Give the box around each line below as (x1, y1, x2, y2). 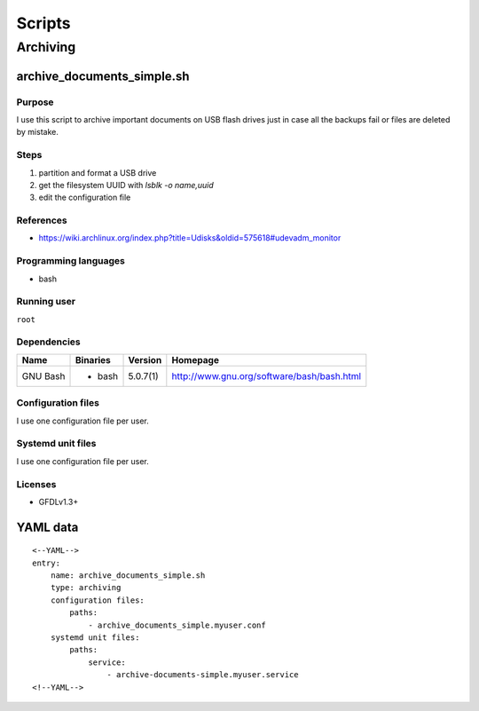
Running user (16, 296, 75, 308)
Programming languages (16, 255, 126, 267)
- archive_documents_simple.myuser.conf (88, 620, 266, 630)
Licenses (16, 478, 57, 490)
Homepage (171, 353, 219, 366)
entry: (32, 557, 61, 568)
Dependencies (16, 336, 82, 348)
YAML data (16, 519, 79, 534)
